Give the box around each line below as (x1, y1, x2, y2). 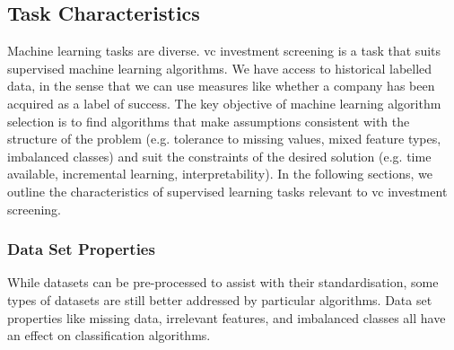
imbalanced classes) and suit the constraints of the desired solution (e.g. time (7, 146, 432, 165)
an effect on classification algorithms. (7, 326, 211, 345)
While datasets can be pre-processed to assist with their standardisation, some (7, 273, 439, 292)
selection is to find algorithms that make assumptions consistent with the (7, 111, 410, 130)
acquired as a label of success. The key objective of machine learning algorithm (7, 93, 441, 112)
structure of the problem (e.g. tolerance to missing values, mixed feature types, (7, 129, 441, 148)
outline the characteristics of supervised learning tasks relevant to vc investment (7, 181, 448, 200)
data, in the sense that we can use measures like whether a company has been (7, 76, 435, 95)
